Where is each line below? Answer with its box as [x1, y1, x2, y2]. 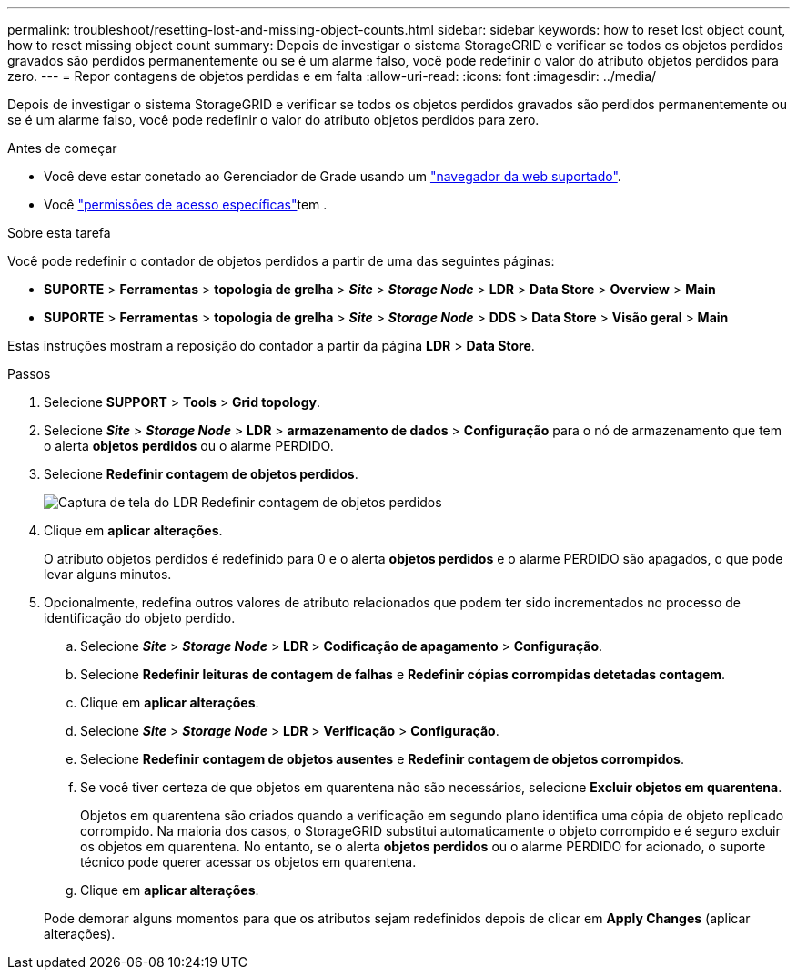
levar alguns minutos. [44, 566, 172, 582]
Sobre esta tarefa [7, 225, 111, 240]
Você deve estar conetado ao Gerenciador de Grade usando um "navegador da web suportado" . [44, 168, 621, 184]
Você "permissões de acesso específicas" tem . [44, 197, 328, 212]
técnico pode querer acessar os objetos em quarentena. [80, 854, 417, 870]
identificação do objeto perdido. [44, 610, 236, 626]
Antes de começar [7, 140, 117, 156]
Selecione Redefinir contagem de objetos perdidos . [44, 466, 358, 482]
